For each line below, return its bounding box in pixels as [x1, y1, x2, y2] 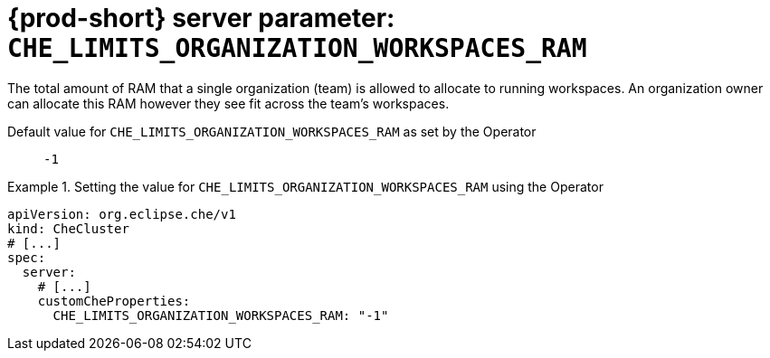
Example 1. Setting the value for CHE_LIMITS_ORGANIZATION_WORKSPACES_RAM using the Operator [7, 178, 604, 194]
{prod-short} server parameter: [7, 3, 395, 33]
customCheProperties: [37, 293, 191, 308]
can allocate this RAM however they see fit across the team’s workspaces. [7, 95, 450, 111]
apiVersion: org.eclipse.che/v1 [7, 206, 236, 221]
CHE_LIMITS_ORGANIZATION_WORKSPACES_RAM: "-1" [52, 307, 389, 323]
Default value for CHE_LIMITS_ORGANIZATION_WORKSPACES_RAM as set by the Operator [7, 123, 537, 139]
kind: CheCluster [7, 221, 129, 236]
